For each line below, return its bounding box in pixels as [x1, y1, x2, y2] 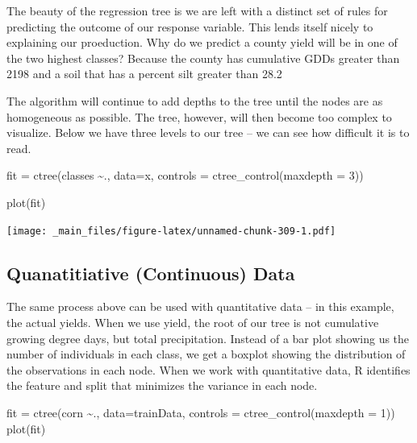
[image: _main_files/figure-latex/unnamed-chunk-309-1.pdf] [6, 225, 336, 237]
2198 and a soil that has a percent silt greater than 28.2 [6, 65, 282, 82]
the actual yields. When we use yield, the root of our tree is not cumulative [6, 313, 379, 330]
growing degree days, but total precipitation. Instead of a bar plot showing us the [6, 329, 410, 346]
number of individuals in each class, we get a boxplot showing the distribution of [6, 346, 406, 362]
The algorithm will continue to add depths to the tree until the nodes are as [6, 92, 383, 109]
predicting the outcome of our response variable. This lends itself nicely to [6, 18, 373, 35]
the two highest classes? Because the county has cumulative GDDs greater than [6, 49, 400, 66]
